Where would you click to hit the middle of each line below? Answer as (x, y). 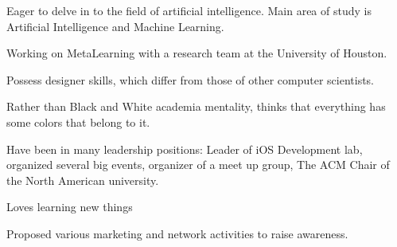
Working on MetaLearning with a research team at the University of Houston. (197, 53)
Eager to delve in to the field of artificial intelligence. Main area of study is (189, 10)
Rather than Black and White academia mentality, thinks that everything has (196, 106)
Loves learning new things (70, 207)
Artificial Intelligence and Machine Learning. (115, 26)
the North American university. (83, 180)
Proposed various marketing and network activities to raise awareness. (177, 233)
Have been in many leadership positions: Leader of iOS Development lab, (185, 149)
